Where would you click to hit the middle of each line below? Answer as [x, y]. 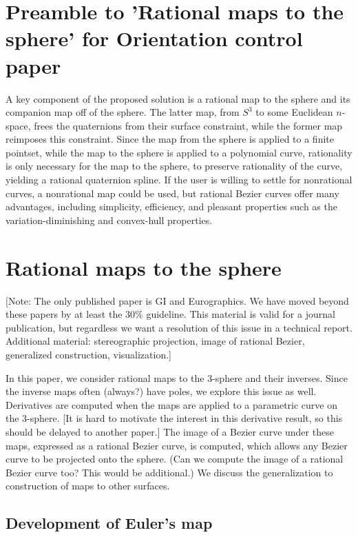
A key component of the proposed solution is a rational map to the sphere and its [178, 98]
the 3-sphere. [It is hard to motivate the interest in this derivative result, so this [174, 418]
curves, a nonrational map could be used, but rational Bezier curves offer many [172, 193]
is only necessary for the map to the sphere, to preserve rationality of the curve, [174, 166]
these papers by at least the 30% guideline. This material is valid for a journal [170, 314]
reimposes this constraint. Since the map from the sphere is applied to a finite [170, 139]
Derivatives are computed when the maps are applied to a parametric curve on [171, 404]
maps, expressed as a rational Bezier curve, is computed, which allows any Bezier [177, 445]
